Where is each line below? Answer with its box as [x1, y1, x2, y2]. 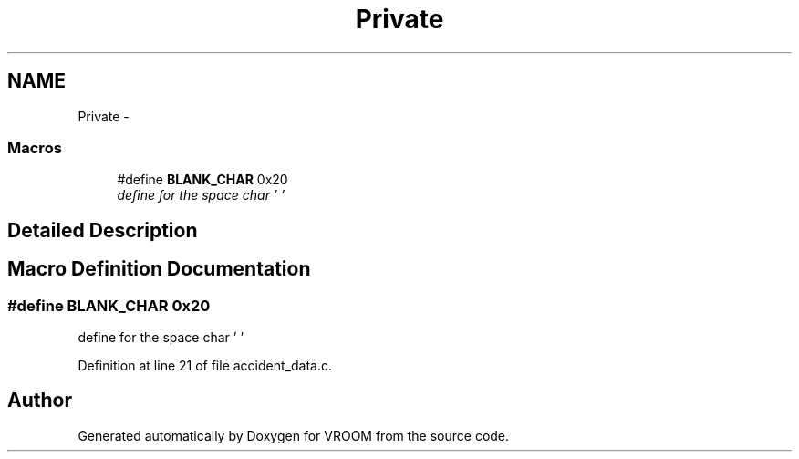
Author [7, 389, 72, 412]
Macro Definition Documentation [7, 257, 311, 281]
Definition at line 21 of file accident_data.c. [78, 357, 332, 373]
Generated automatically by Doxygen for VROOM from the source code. [78, 427, 510, 443]
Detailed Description [7, 218, 198, 242]
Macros [7, 138, 62, 157]
